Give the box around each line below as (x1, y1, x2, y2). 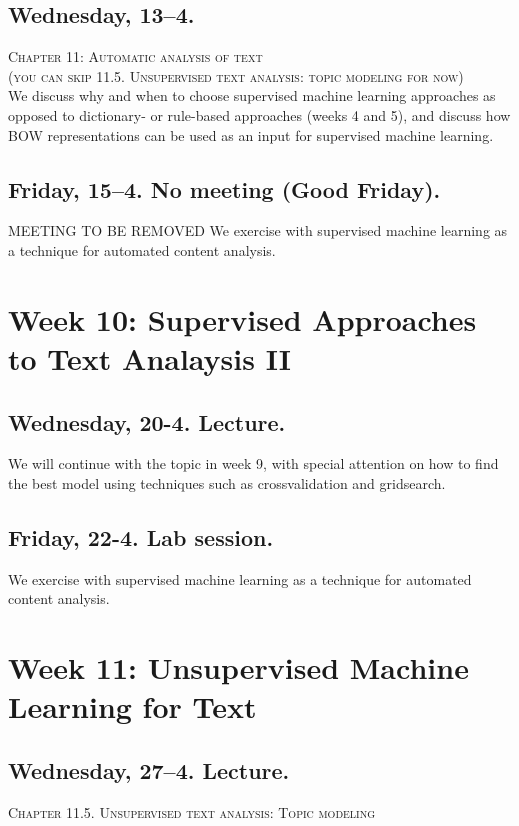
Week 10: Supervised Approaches (8, 298, 477, 339)
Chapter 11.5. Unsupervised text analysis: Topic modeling (8, 801, 376, 822)
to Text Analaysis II (8, 337, 291, 378)
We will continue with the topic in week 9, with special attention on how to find (8, 453, 499, 474)
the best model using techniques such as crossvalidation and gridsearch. (8, 472, 446, 493)
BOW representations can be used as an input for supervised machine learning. (8, 124, 494, 145)
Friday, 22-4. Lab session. (8, 521, 274, 552)
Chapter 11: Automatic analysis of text (8, 46, 263, 67)
